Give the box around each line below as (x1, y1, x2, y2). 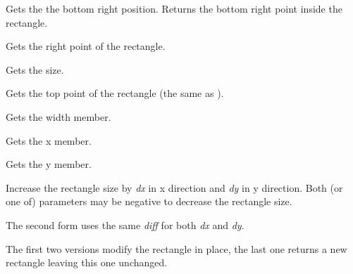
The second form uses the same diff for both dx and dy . (6, 217, 244, 232)
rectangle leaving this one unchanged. (6, 255, 168, 270)
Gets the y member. (6, 157, 92, 171)
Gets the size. (6, 62, 64, 77)
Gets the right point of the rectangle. (6, 39, 166, 53)
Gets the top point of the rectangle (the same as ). (6, 86, 224, 100)
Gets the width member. (6, 109, 111, 124)
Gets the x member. (6, 133, 92, 148)
